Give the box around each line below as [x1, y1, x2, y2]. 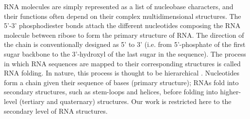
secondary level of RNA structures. [4, 105, 108, 116]
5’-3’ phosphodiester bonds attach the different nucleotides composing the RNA [4, 20, 241, 30]
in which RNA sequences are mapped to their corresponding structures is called [4, 58, 241, 68]
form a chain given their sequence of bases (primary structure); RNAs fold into [4, 77, 239, 87]
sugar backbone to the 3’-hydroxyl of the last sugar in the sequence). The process [4, 48, 246, 59]
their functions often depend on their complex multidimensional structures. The [4, 11, 241, 21]
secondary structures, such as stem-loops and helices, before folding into [4, 87, 218, 97]
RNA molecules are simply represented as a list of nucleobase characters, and [4, 1, 233, 11]
